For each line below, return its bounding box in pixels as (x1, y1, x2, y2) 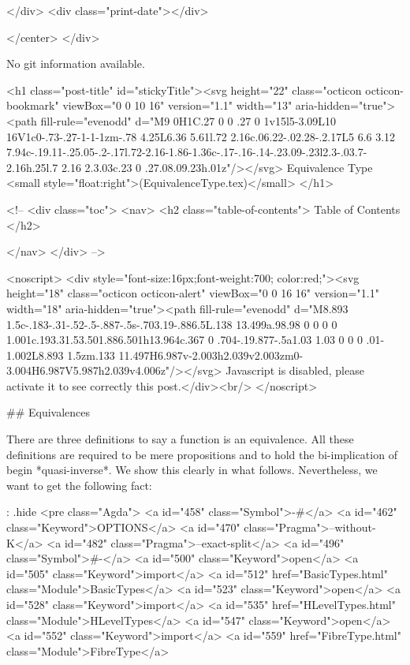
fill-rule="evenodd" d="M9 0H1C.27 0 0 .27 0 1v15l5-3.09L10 (40, 112, 337, 129)
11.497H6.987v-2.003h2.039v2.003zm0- (118, 346, 304, 363)
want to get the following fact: (6, 476, 152, 493)
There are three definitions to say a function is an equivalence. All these (6, 431, 354, 447)
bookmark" (6, 97, 59, 114)
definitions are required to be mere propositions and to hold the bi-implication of (6, 446, 397, 462)
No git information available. (6, 55, 145, 72)
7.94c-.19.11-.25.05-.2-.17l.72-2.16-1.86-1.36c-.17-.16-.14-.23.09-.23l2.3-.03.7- (6, 144, 367, 160)
